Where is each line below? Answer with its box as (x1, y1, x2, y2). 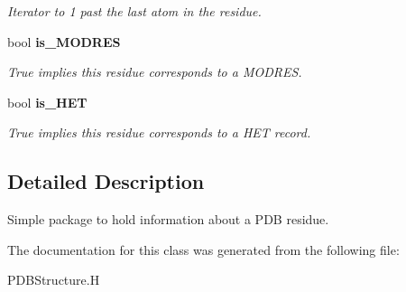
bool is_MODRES (7, 32, 121, 51)
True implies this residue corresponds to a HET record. (7, 123, 311, 142)
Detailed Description (7, 167, 205, 195)
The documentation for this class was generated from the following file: (7, 240, 400, 259)
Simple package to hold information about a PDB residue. (7, 210, 329, 229)
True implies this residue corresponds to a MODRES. (7, 62, 302, 81)
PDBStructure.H (7, 270, 100, 289)
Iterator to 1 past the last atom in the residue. (7, 2, 262, 20)
